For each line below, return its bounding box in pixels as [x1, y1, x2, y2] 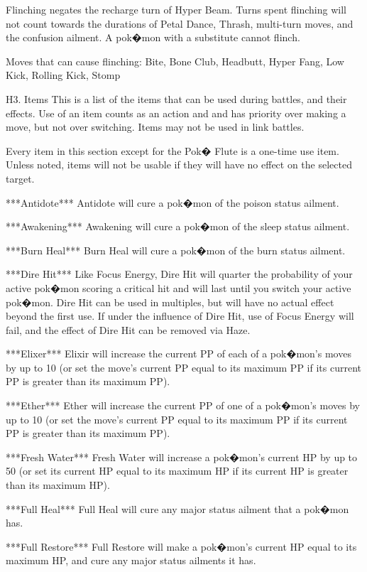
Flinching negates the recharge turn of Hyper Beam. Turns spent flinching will [6, 2, 346, 16]
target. [6, 171, 35, 185]
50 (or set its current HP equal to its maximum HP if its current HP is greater [6, 463, 349, 478]
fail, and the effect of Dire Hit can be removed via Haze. [6, 322, 251, 337]
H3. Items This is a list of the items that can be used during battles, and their [6, 91, 347, 106]
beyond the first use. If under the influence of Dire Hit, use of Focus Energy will [6, 308, 354, 323]
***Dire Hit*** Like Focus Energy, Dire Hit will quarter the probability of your [6, 266, 353, 281]
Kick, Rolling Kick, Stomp [6, 68, 121, 82]
